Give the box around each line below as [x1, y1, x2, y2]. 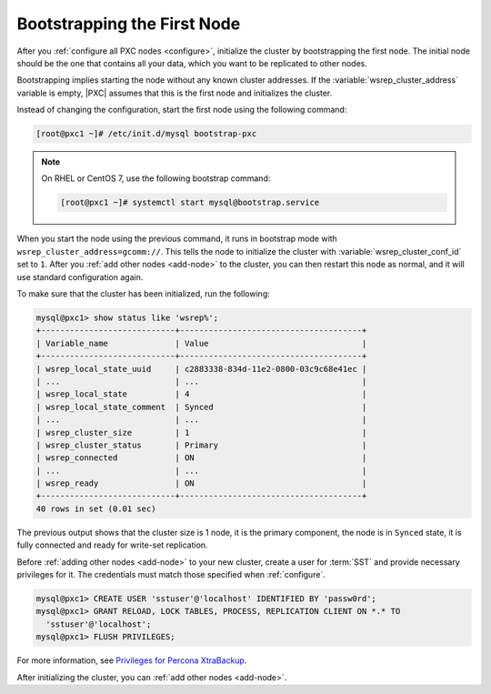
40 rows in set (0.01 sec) [35, 503, 156, 514]
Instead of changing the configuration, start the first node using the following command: [16, 105, 347, 116]
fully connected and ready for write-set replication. [16, 539, 208, 550]
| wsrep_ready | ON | [35, 478, 367, 488]
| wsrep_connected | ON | [35, 453, 367, 463]
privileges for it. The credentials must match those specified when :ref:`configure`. [16, 569, 326, 579]
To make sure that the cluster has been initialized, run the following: [16, 288, 270, 299]
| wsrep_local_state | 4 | [35, 389, 367, 399]
